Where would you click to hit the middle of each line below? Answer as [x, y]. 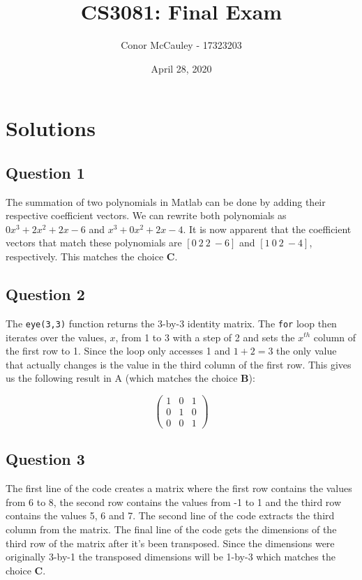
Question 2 [45, 294]
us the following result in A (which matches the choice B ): [130, 378]
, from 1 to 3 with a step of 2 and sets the [205, 337]
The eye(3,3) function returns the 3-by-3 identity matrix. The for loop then [171, 323]
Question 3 [45, 459]
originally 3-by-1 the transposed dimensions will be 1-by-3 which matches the [171, 557]
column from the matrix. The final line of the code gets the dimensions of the [171, 529]
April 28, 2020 [181, 68]
